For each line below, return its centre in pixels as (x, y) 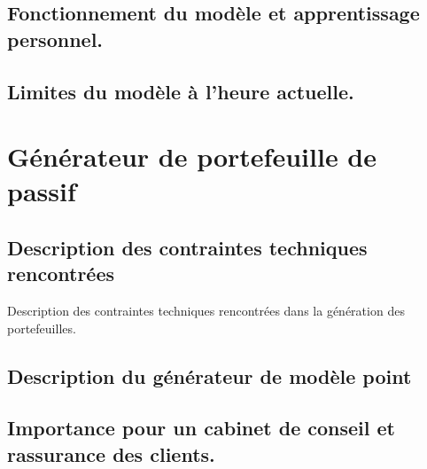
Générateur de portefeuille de (192, 156)
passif (42, 191)
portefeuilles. (42, 328)
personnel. (55, 39)
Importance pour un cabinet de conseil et (201, 428)
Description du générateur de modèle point (210, 375)
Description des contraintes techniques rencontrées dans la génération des (206, 311)
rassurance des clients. (111, 453)
